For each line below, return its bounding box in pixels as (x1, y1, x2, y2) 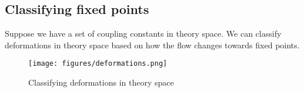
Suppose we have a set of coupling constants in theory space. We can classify (5, 27, 282, 40)
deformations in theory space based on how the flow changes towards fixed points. (5, 38, 300, 51)
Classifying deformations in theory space (28, 76, 174, 89)
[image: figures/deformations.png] (28, 59, 168, 68)
